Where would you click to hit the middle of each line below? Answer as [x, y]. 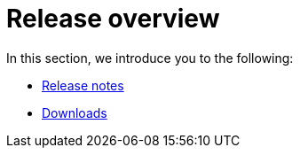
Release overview [113, 19]
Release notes [83, 85]
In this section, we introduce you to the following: [150, 58]
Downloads [75, 112]
